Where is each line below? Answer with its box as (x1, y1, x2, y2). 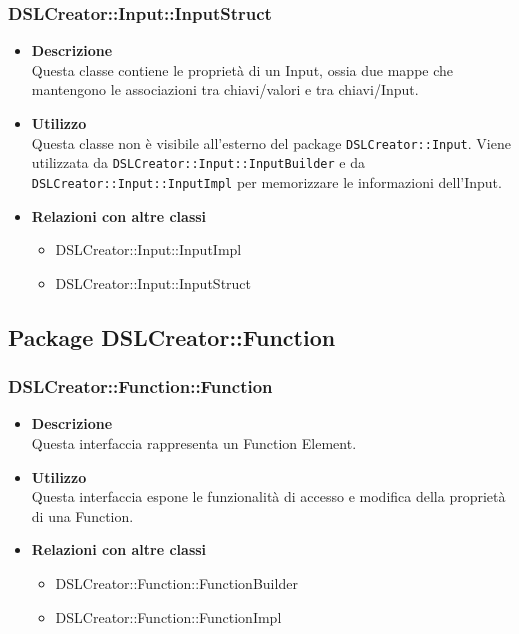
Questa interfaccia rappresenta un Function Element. (31, 432, 357, 453)
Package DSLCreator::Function (8, 321, 336, 352)
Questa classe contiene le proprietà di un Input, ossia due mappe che (31, 59, 454, 80)
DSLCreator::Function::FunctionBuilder (55, 572, 298, 593)
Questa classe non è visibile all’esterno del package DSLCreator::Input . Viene (31, 132, 511, 153)
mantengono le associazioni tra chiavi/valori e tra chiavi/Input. (31, 79, 419, 100)
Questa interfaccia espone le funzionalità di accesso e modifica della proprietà (31, 486, 506, 507)
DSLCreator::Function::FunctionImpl (55, 606, 282, 627)
